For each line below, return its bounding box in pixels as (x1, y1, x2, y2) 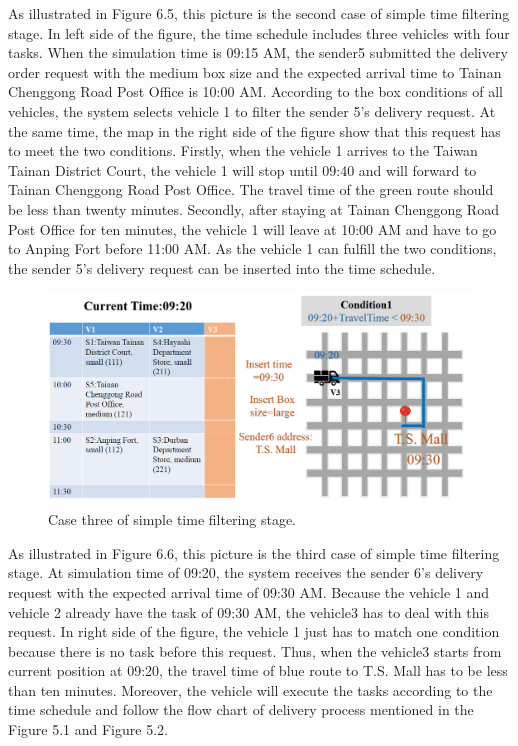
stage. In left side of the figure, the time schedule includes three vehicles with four (8, 22, 510, 43)
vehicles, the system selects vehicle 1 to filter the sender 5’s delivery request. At (8, 100, 496, 121)
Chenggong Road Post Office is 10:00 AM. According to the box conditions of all (8, 81, 503, 102)
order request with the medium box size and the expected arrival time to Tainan (8, 61, 502, 82)
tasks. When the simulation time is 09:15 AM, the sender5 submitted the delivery (8, 42, 508, 63)
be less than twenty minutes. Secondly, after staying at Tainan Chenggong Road (8, 198, 499, 219)
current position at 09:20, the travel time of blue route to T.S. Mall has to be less (8, 660, 508, 681)
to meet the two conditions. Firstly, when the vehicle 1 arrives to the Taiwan (8, 140, 478, 161)
